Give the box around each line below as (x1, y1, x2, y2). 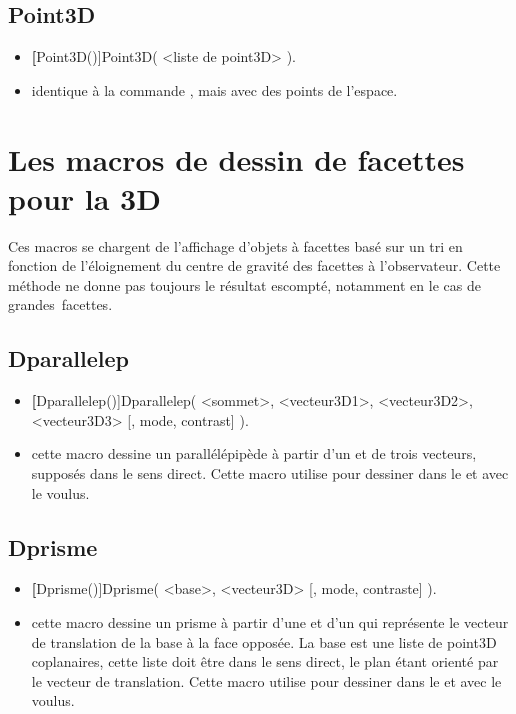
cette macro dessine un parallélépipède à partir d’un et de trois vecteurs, (31, 443, 477, 464)
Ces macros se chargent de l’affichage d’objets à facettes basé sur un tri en (8, 235, 463, 256)
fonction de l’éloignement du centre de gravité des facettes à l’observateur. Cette (8, 255, 501, 276)
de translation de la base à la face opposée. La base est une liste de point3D (31, 631, 497, 652)
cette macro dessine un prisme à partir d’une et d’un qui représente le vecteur (31, 612, 509, 633)
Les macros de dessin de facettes (8, 138, 465, 179)
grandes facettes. (8, 294, 113, 315)
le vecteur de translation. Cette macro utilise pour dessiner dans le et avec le (31, 670, 502, 691)
